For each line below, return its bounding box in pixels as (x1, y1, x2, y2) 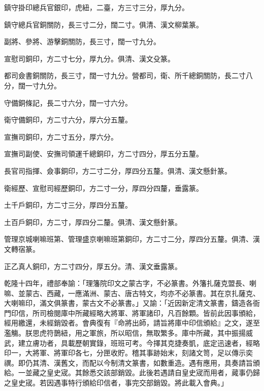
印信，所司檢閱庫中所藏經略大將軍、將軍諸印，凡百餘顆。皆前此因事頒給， (11, 307, 260, 318)
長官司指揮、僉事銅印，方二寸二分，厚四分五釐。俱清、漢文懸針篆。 (4, 165, 232, 176)
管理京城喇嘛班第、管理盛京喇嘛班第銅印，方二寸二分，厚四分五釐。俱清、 (4, 234, 253, 244)
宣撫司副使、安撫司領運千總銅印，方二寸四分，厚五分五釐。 (4, 148, 203, 159)
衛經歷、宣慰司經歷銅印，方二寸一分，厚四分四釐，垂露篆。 (4, 182, 203, 193)
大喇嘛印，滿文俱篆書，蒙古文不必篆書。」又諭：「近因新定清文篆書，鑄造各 (4, 298, 253, 308)
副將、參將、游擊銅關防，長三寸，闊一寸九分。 (4, 36, 160, 47)
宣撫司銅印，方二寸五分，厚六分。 (4, 131, 118, 142)
